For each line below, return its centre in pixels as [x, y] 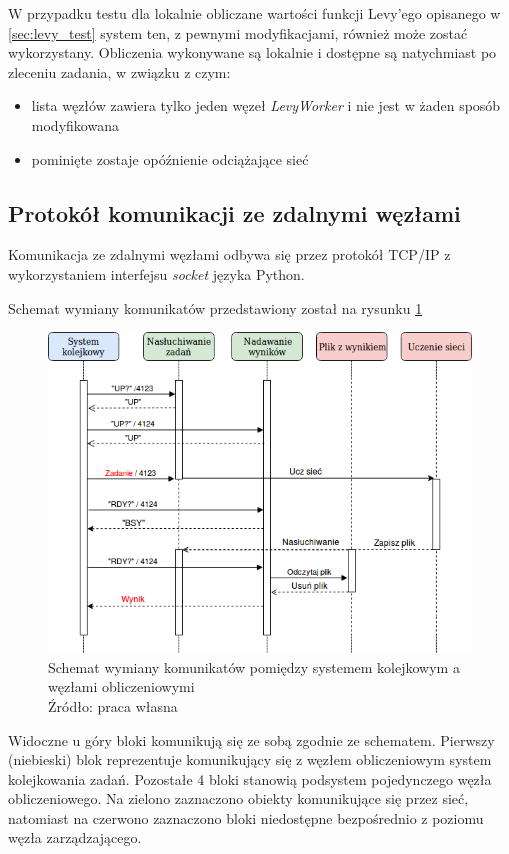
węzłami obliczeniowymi [121, 686]
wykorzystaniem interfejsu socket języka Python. [156, 273]
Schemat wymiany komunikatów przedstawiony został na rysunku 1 [215, 307]
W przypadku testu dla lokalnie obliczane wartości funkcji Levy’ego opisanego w [254, 13]
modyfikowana [75, 124]
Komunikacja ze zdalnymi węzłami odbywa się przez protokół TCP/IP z [229, 254]
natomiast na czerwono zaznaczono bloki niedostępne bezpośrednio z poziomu [246, 817]
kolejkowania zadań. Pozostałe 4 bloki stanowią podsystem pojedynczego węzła [250, 778]
